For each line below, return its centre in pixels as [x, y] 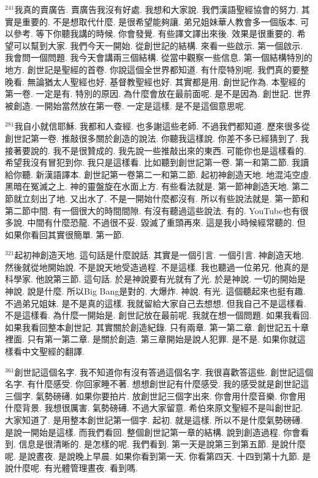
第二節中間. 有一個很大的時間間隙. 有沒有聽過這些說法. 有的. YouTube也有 [153, 210]
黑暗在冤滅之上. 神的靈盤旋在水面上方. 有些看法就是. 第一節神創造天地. [147, 186]
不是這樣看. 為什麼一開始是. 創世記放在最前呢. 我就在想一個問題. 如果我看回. [158, 315]
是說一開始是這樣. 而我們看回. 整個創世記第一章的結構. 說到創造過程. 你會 [153, 432]
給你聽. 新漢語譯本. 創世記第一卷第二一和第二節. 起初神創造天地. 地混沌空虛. [158, 174]
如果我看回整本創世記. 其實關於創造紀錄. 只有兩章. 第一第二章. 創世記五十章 [157, 327]
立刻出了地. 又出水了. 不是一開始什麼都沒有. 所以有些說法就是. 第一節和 [165, 198]
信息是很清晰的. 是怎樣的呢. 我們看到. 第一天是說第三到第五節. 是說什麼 [162, 444]
